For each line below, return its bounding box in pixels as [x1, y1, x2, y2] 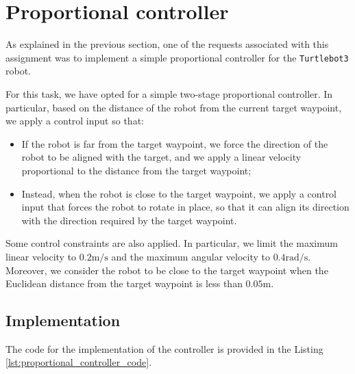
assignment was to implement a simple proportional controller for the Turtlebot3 [5, 50, 349, 64]
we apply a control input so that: [5, 113, 144, 128]
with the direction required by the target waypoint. [21, 213, 237, 227]
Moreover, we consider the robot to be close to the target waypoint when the [5, 263, 328, 277]
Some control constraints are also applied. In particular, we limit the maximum [5, 236, 338, 250]
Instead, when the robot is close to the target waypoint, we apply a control [21, 186, 337, 200]
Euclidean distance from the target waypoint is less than [5, 276, 243, 291]
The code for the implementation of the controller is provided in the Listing [5, 341, 323, 356]
